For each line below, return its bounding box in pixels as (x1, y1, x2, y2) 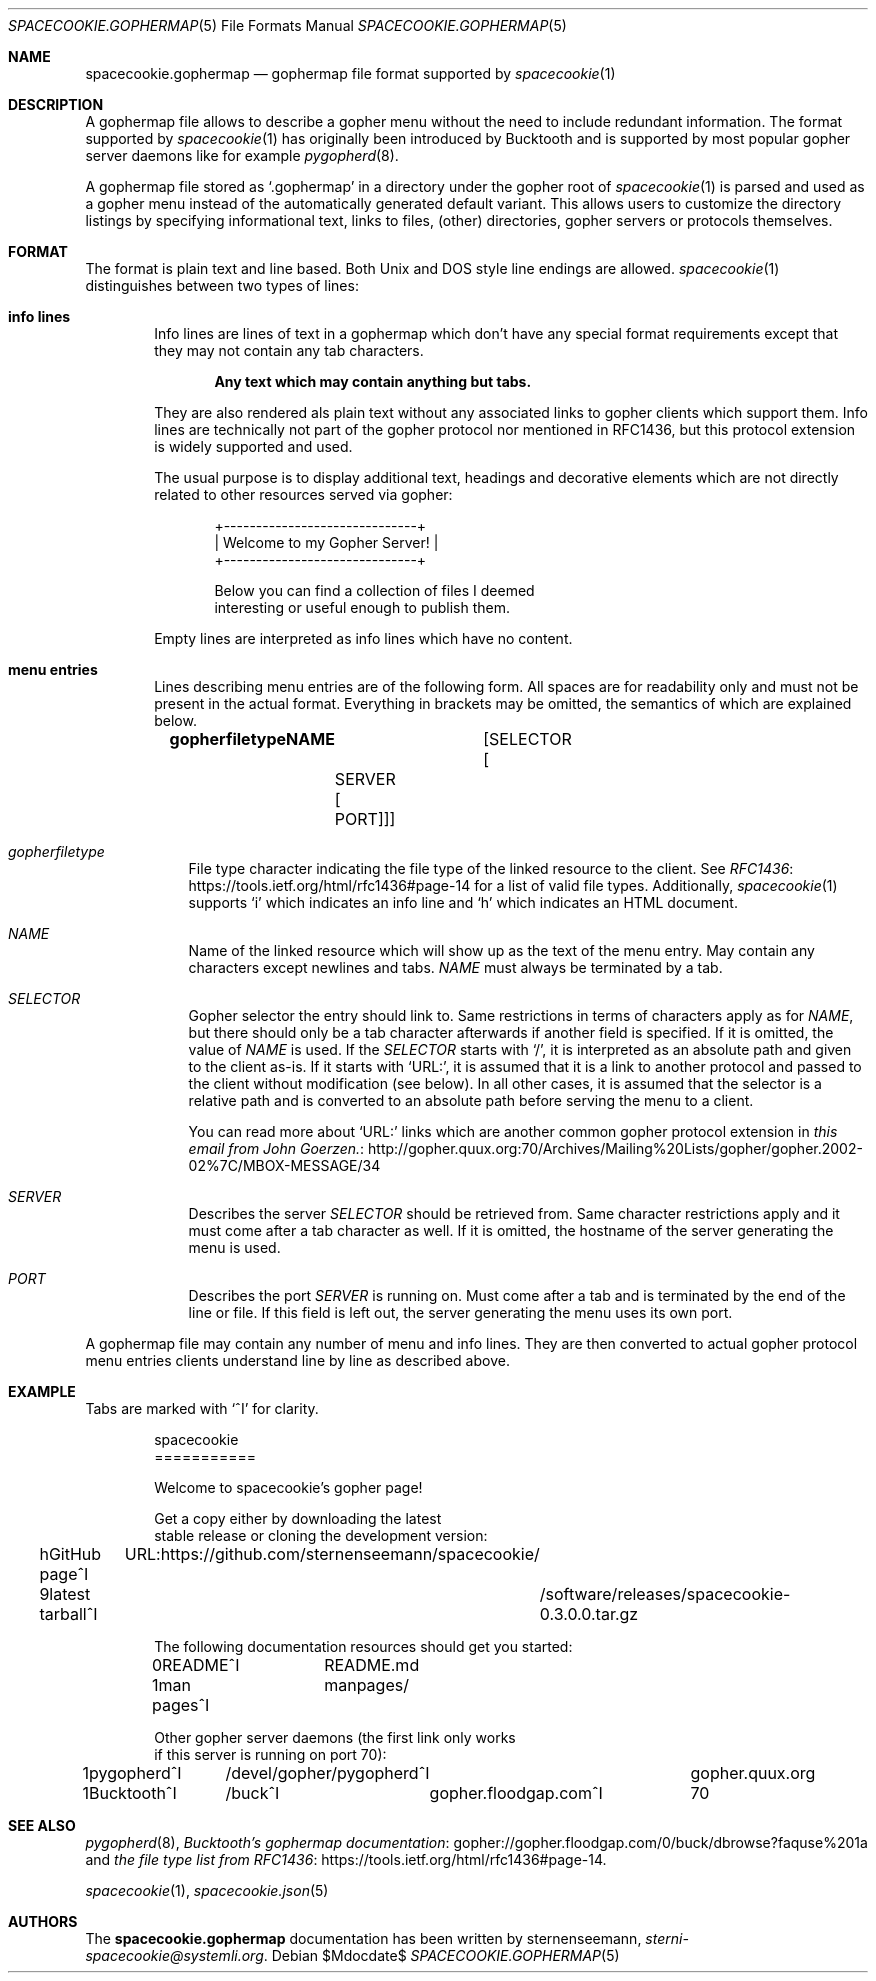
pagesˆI (151, 1695, 210, 1715)
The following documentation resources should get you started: (154, 1638, 573, 1655)
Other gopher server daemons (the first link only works (154, 1729, 516, 1746)
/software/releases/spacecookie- (539, 1584, 791, 1604)
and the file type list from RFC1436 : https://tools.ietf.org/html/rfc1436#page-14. (85, 1851, 607, 1868)
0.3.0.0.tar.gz (539, 1604, 639, 1624)
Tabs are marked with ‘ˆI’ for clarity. (85, 1400, 319, 1417)
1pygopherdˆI (82, 1763, 182, 1783)
